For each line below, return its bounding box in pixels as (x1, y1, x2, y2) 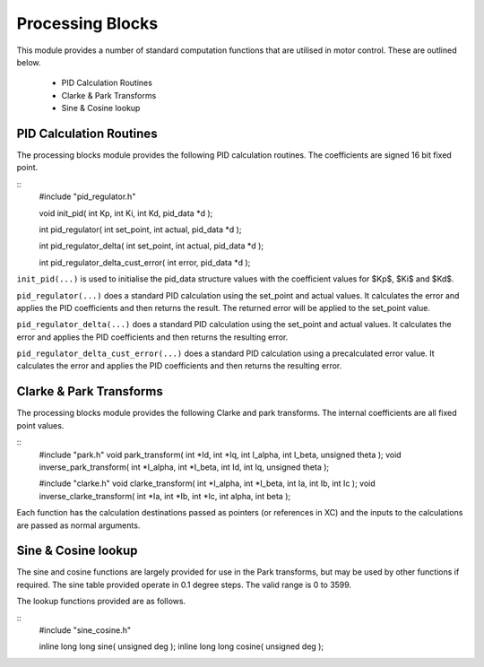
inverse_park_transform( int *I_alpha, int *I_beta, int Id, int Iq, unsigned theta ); (39, 462, 330, 472)
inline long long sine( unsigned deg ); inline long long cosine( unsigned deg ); (39, 641, 324, 652)
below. (16, 56, 41, 67)
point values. (16, 420, 65, 430)
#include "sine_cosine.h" (39, 624, 132, 636)
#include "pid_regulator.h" (39, 191, 136, 202)
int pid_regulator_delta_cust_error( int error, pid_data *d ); (39, 256, 251, 268)
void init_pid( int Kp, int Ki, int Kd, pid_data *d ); (39, 207, 213, 219)
